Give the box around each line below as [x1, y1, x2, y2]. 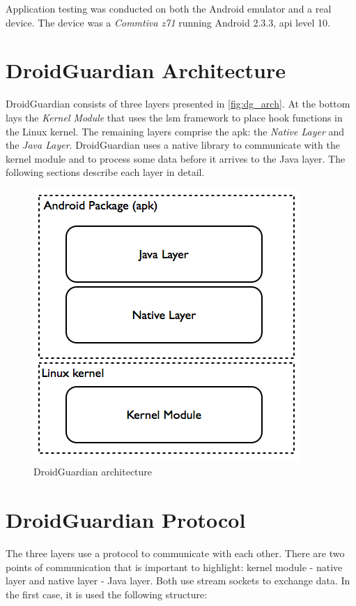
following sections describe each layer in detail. [6, 165, 205, 179]
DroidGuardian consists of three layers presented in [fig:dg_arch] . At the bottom [6, 96, 350, 111]
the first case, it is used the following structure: [6, 586, 208, 601]
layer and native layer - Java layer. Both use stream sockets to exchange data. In [6, 573, 350, 588]
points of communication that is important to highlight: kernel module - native [6, 559, 343, 574]
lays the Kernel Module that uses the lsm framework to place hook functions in [6, 110, 343, 124]
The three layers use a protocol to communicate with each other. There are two [6, 546, 345, 561]
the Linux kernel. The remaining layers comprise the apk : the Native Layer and [6, 124, 345, 138]
